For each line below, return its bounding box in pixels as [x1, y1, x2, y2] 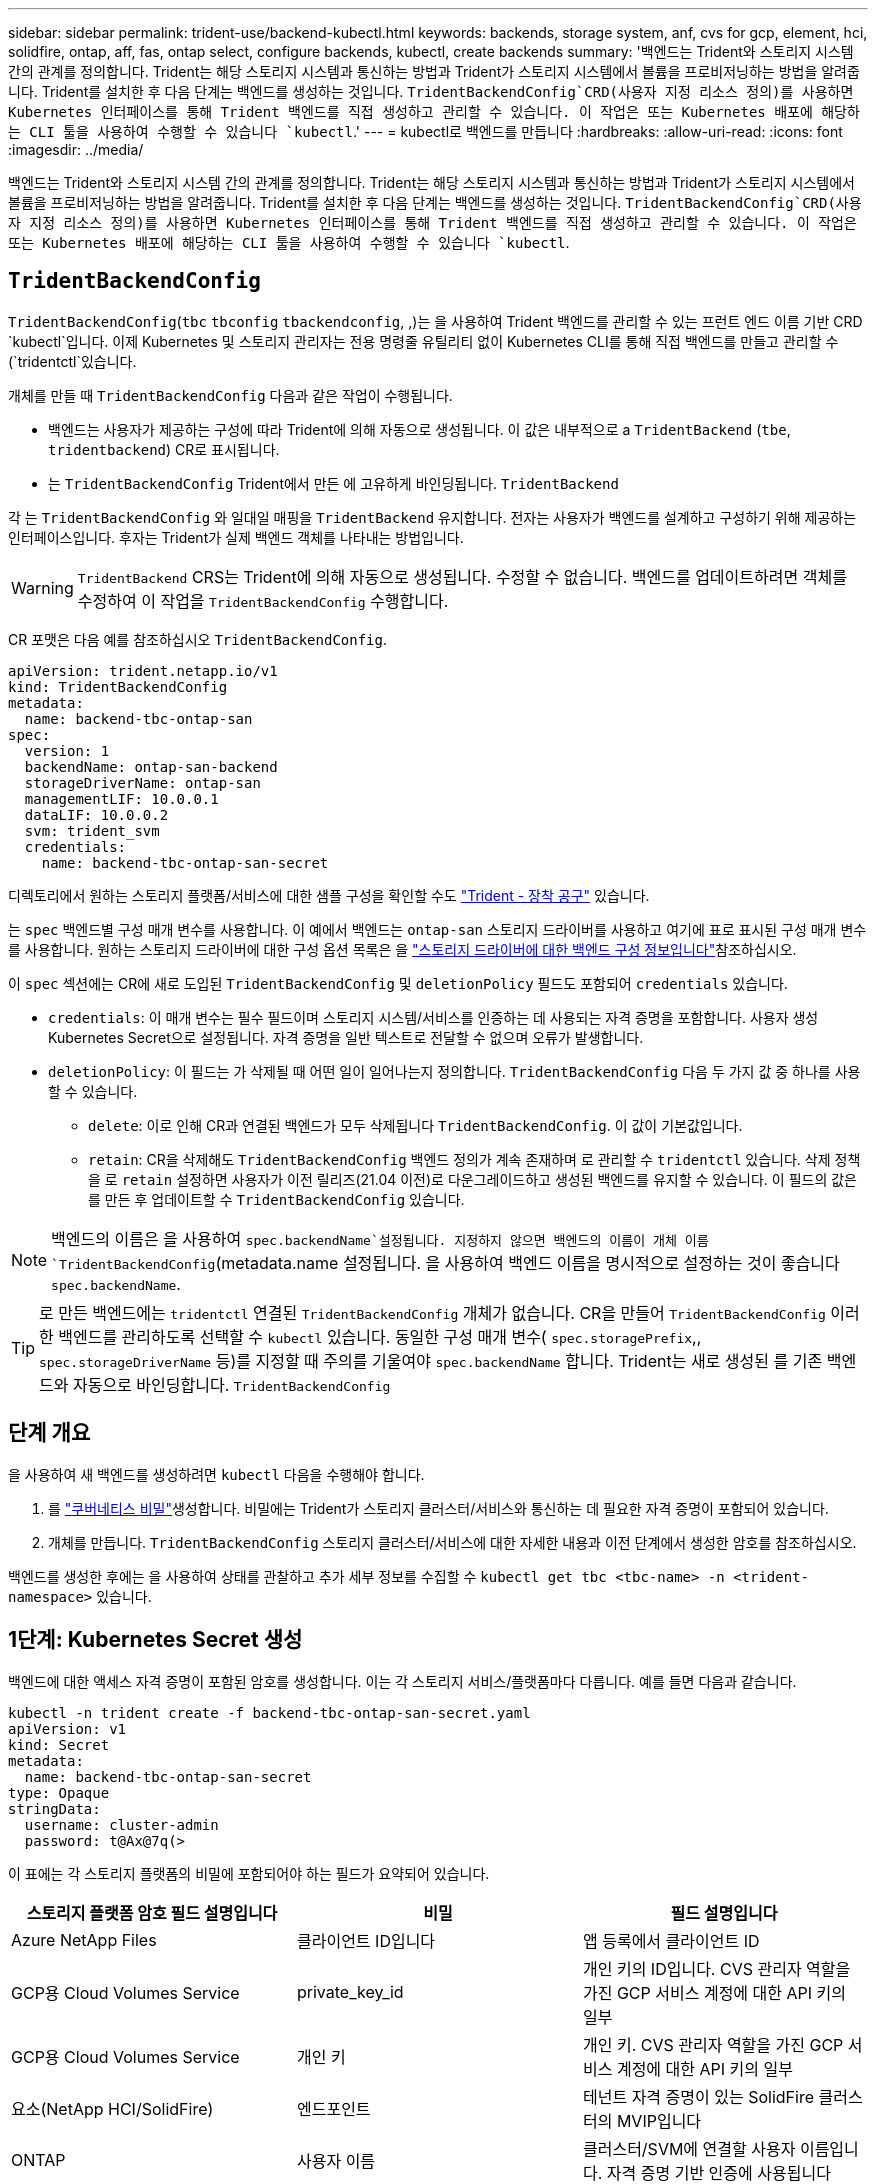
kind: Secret [8, 1736, 110, 1753]
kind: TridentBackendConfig [8, 678, 228, 695]
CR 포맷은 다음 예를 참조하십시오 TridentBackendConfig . [8, 630, 387, 648]
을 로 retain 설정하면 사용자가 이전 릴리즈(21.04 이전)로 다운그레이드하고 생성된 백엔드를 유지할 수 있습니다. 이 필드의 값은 [88, 1170, 857, 1188]
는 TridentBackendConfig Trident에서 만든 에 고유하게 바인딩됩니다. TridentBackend [48, 474, 619, 492]
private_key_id [296, 1981, 404, 2002]
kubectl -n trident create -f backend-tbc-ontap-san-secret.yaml [8, 1704, 531, 1721]
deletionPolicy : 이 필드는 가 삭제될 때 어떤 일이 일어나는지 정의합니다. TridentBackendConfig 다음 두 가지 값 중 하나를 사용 [48, 1062, 861, 1080]
